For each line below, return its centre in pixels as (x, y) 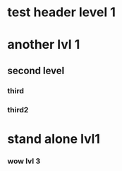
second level (36, 70)
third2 (18, 110)
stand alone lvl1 (54, 139)
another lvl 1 (44, 45)
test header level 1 (62, 12)
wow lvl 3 (24, 161)
